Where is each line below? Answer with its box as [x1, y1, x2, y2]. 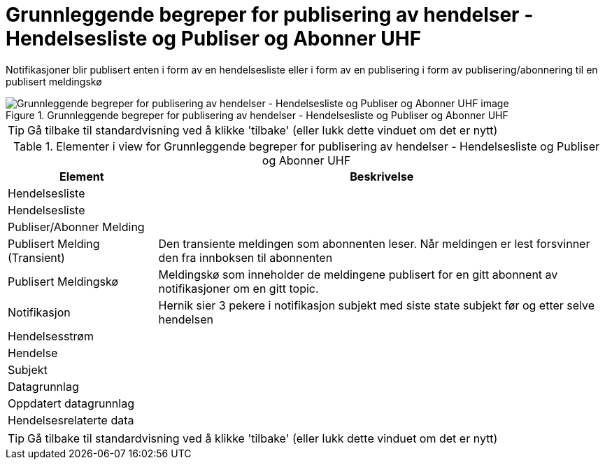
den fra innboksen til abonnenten [158, 250, 333, 265]
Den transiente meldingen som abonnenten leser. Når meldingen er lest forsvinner [158, 236, 590, 251]
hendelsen [158, 312, 213, 326]
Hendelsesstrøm [8, 328, 94, 343]
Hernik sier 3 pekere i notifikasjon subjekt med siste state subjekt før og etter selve [158, 298, 595, 312]
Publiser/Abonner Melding [8, 219, 145, 234]
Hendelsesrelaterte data [8, 412, 134, 427]
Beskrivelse [350, 169, 414, 183]
